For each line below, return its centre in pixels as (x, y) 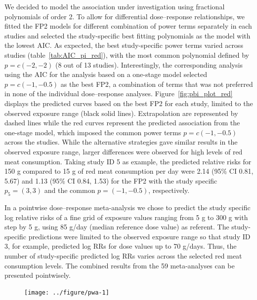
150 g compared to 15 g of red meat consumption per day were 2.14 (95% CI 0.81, (129, 171)
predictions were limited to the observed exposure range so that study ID (139, 236)
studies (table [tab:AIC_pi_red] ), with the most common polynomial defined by (127, 55)
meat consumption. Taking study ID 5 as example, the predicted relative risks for (128, 161)
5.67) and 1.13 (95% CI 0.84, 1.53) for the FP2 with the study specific (111, 180)
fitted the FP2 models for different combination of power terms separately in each (128, 26)
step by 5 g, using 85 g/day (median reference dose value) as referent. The (117, 227)
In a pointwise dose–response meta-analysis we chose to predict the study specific (128, 207)
